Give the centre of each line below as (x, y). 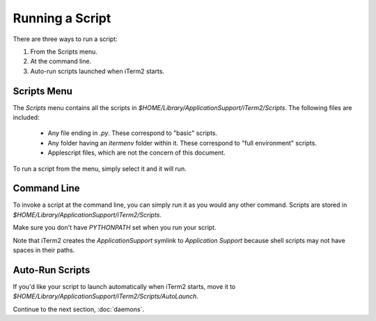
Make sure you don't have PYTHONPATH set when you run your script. (115, 228)
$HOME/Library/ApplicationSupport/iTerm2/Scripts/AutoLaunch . (105, 297)
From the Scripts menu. (64, 52)
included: (26, 118)
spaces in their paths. (44, 250)
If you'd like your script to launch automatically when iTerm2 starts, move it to (124, 286)
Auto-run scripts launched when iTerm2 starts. (97, 71)
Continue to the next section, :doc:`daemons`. (78, 309)
